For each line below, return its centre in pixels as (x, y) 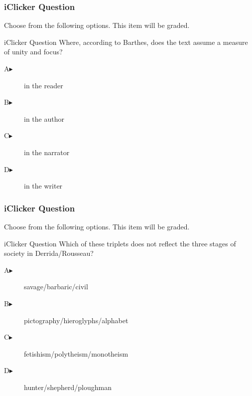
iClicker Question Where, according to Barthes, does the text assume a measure (126, 42)
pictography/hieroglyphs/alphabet (76, 320)
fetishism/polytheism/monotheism (76, 353)
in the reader (44, 85)
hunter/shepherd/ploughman (68, 387)
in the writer (43, 186)
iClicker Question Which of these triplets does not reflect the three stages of (120, 243)
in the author (44, 118)
